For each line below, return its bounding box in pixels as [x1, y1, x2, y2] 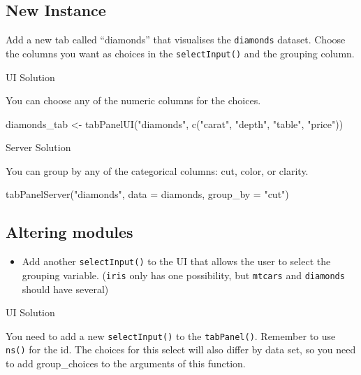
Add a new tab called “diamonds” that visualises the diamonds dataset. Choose [6, 32, 346, 47]
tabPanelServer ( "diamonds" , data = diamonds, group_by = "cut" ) [6, 187, 289, 201]
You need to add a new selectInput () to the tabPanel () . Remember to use [6, 328, 336, 343]
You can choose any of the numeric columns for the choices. [6, 93, 261, 108]
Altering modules [6, 221, 133, 243]
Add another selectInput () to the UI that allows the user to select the [22, 254, 331, 269]
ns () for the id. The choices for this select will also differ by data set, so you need [6, 342, 356, 357]
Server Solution [6, 140, 71, 155]
